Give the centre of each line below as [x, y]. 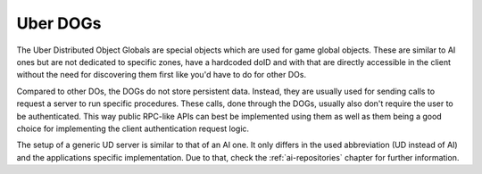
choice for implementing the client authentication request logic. [133, 128]
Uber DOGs [59, 23]
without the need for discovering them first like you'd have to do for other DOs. [162, 75]
